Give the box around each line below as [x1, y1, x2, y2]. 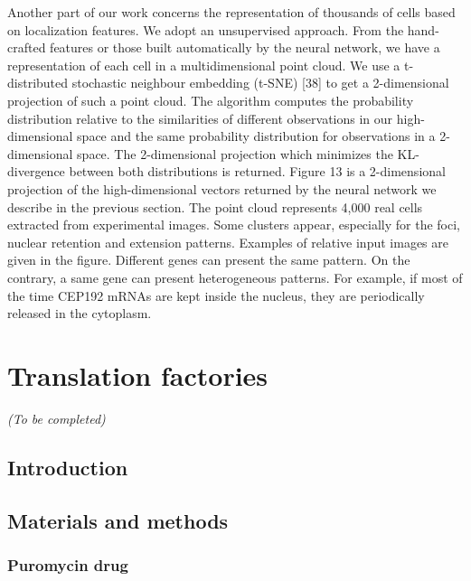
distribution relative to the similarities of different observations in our [7, 108, 393, 127]
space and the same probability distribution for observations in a [77, 127, 436, 145]
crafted [7, 38, 46, 57]
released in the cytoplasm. [7, 304, 152, 323]
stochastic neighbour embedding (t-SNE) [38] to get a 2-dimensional [71, 73, 449, 92]
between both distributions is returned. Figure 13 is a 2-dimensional [69, 162, 446, 181]
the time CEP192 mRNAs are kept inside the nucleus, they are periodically [7, 286, 425, 305]
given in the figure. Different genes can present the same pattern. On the [7, 250, 410, 269]
